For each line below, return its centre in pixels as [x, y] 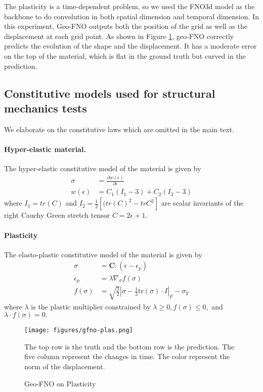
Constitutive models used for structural [110, 93]
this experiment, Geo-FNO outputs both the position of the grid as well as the [126, 26]
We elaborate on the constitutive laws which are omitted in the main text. [119, 129]
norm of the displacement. [65, 366]
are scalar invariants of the [202, 203]
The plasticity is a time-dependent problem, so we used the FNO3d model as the [129, 6]
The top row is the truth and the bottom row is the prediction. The [129, 346]
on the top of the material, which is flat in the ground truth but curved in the [125, 55]
